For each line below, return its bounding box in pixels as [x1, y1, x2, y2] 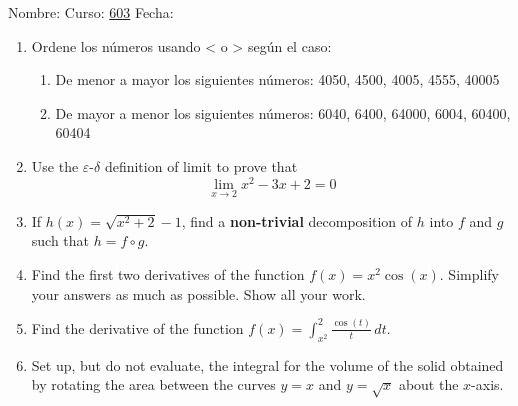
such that [31, 230, 90, 251]
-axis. [471, 374, 504, 395]
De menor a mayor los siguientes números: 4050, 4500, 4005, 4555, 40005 [55, 69, 500, 90]
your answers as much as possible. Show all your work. [31, 283, 366, 304]
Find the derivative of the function [31, 317, 244, 338]
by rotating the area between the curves [31, 374, 276, 395]
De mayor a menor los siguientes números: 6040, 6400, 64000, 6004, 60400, [55, 102, 511, 123]
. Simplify [439, 264, 499, 285]
